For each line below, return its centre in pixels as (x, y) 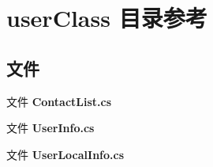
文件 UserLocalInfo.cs (65, 154)
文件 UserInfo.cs (50, 128)
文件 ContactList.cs (59, 101)
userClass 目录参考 (107, 18)
